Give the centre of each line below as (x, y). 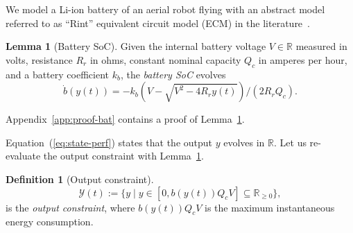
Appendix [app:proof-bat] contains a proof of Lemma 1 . (125, 119)
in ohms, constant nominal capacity (165, 59)
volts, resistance (39, 59)
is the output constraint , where (70, 207)
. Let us (290, 142)
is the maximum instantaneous (269, 207)
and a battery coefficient (57, 74)
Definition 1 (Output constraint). (80, 179)
